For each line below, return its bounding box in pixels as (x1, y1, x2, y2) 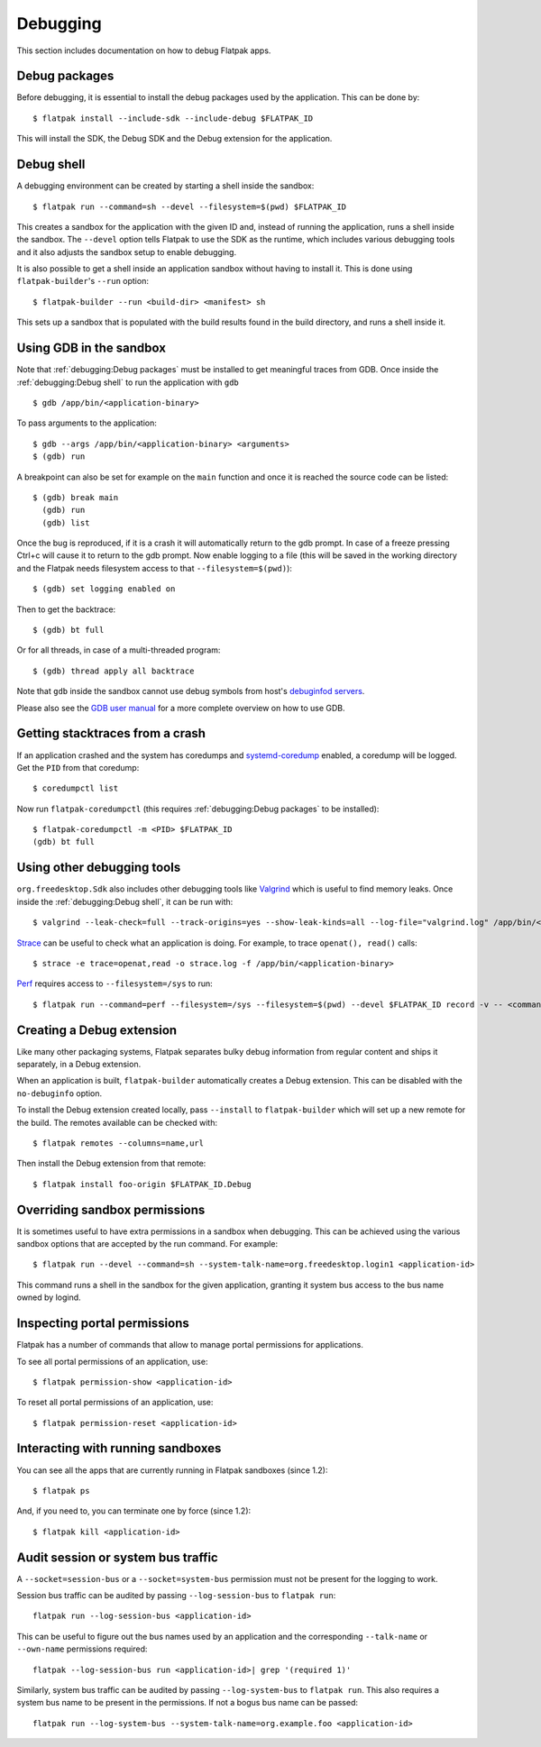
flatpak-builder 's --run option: (16, 276, 149, 287)
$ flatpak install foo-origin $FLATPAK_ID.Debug (32, 1179, 252, 1189)
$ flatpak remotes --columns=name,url (32, 1138, 205, 1148)
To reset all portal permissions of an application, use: (16, 1397, 214, 1408)
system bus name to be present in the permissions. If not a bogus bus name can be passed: (16, 1697, 359, 1708)
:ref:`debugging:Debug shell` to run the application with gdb (16, 377, 239, 388)
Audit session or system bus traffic (16, 1550, 218, 1565)
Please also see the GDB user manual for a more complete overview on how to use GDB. (16, 702, 346, 713)
